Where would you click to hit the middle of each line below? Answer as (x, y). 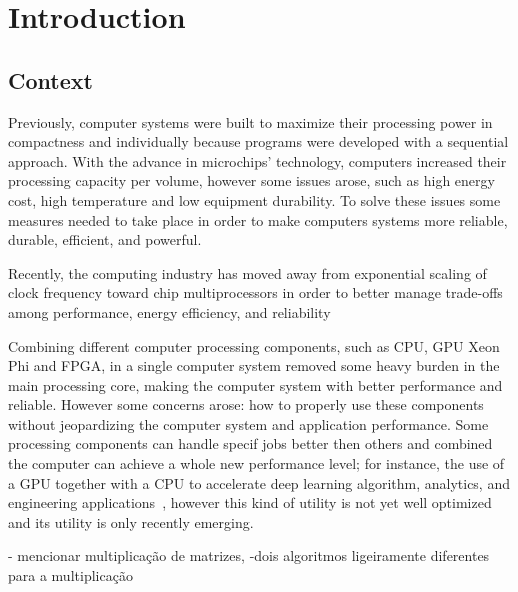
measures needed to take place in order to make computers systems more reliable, (258, 219)
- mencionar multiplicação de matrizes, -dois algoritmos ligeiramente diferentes (249, 555)
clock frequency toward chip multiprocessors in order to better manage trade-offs (255, 292)
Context (50, 79)
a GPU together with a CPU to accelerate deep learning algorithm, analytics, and (259, 482)
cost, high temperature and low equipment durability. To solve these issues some (254, 199)
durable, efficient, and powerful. (105, 239)
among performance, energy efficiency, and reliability (169, 311)
